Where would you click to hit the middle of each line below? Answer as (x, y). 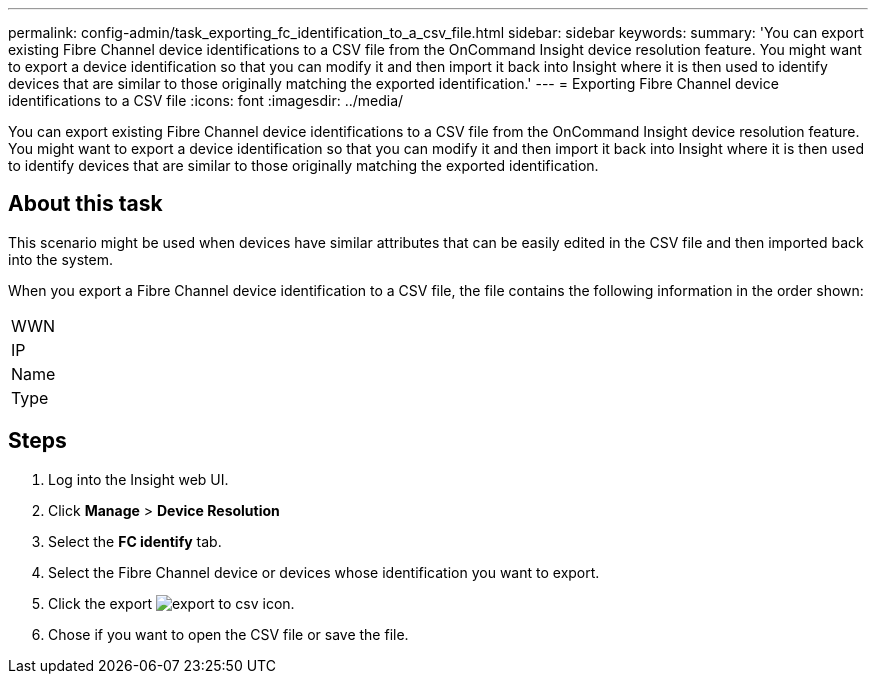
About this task (85, 204)
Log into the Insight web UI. (138, 479)
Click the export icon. (171, 603)
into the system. (60, 259)
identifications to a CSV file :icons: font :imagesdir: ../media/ (206, 100)
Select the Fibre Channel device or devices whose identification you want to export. (324, 572)
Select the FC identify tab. (135, 541)
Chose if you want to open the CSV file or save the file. (228, 634)
